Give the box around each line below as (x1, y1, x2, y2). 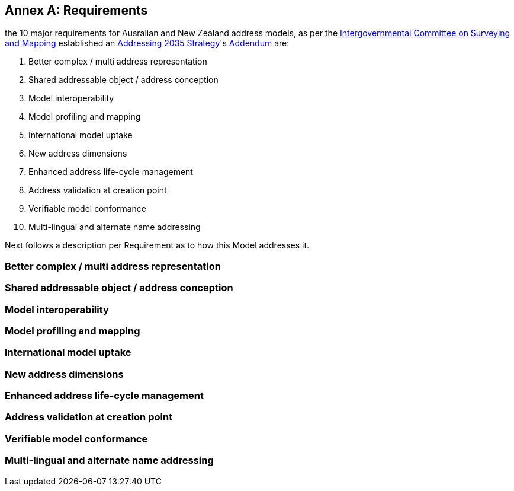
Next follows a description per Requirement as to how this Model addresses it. (5, 240, 310, 251)
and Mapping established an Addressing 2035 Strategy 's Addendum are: (5, 38, 290, 49)
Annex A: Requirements (5, 3, 148, 18)
